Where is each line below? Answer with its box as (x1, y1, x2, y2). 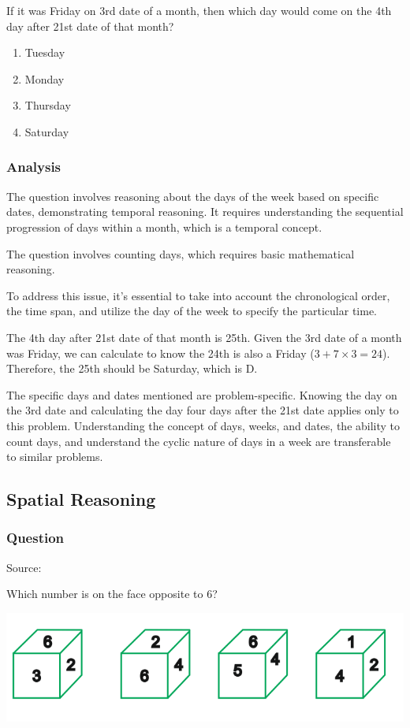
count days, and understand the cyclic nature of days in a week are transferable (6, 433, 391, 449)
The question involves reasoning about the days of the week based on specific (6, 188, 379, 204)
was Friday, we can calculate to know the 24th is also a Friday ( (6, 344, 315, 361)
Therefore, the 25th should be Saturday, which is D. (6, 360, 258, 377)
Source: (6, 559, 42, 575)
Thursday (24, 97, 71, 113)
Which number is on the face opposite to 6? (6, 585, 218, 602)
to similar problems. (6, 448, 103, 465)
